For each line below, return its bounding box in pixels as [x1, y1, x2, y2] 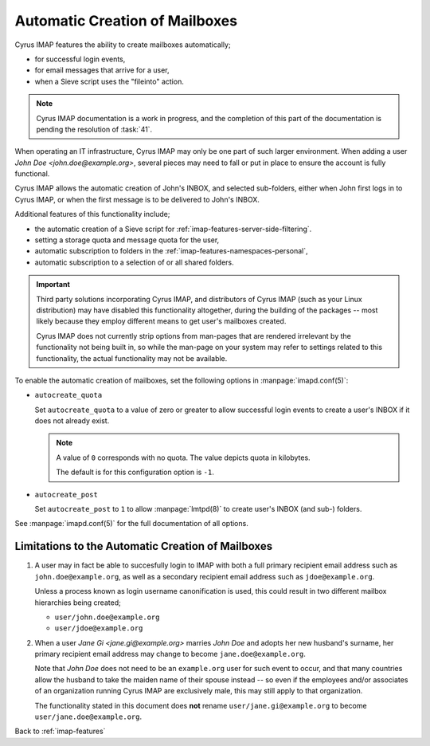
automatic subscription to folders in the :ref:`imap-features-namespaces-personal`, [34, 246, 308, 256]
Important [36, 280, 71, 289]
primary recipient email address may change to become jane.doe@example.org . [34, 650, 306, 659]
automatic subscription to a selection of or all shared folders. [34, 257, 234, 267]
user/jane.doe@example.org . [34, 712, 143, 721]
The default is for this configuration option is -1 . [56, 467, 215, 477]
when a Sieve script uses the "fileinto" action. [34, 77, 185, 86]
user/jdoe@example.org [54, 624, 143, 633]
